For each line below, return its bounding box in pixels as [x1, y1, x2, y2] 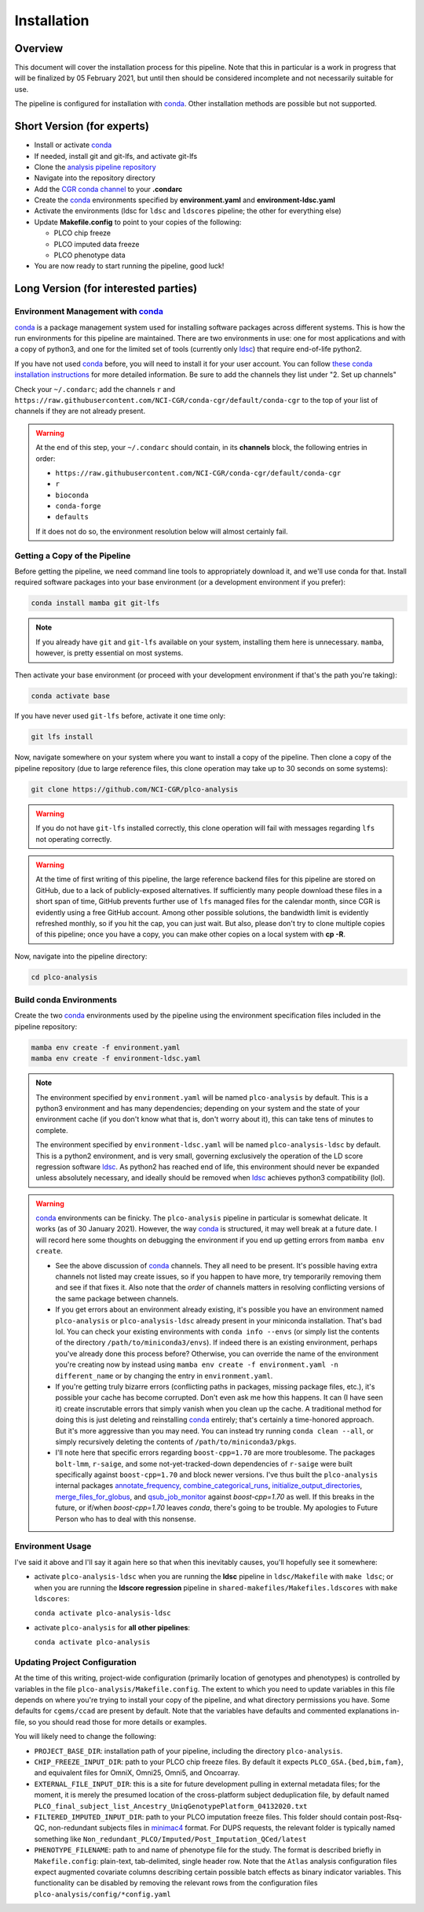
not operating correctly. [35, 834, 112, 843]
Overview [14, 42, 64, 55]
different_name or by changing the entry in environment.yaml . [55, 1371, 273, 1380]
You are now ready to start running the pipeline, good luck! [34, 261, 225, 271]
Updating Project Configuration [14, 1656, 137, 1667]
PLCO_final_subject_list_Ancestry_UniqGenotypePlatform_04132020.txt [34, 1802, 308, 1810]
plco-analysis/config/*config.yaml [34, 1889, 172, 1899]
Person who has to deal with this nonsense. [55, 1514, 196, 1523]
